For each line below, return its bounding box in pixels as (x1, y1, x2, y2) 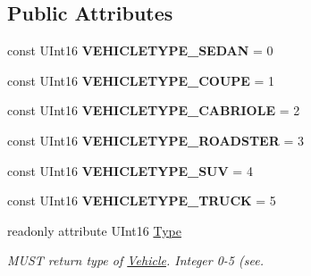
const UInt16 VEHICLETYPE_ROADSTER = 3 (7, 130, 304, 149)
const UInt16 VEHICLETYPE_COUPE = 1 (7, 71, 275, 89)
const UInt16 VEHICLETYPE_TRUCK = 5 (7, 191, 276, 210)
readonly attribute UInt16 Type (7, 221, 181, 239)
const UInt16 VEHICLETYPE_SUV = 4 (7, 161, 253, 180)
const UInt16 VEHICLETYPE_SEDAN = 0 (7, 41, 273, 60)
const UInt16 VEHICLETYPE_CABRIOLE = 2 (7, 101, 300, 120)
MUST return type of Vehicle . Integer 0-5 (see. (7, 251, 264, 270)
